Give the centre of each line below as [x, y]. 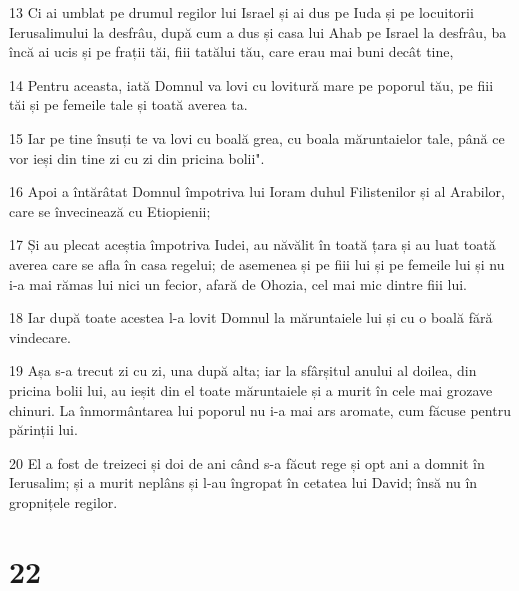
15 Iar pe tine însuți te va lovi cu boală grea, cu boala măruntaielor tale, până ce [257, 137]
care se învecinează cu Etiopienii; [110, 210]
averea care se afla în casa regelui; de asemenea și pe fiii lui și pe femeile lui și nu [257, 263]
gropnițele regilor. [63, 501]
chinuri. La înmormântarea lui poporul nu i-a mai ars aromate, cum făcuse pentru [260, 409]
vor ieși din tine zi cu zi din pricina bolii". [137, 157]
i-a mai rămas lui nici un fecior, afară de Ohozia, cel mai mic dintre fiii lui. [238, 283]
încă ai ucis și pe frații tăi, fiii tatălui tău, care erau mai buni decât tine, [231, 51]
